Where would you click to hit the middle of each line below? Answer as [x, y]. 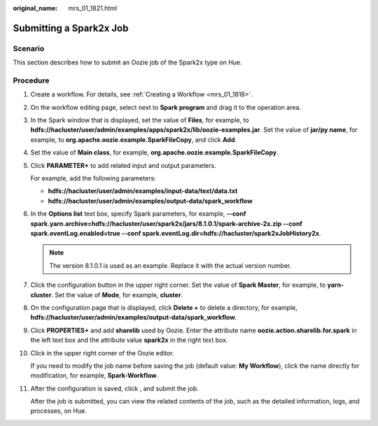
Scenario [29, 48]
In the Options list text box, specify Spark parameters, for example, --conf [138, 214]
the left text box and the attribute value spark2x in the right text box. [129, 340]
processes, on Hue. [58, 411]
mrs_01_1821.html [93, 8]
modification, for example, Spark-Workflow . [94, 376]
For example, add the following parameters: [93, 178]
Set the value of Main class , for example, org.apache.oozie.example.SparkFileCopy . [154, 152]
